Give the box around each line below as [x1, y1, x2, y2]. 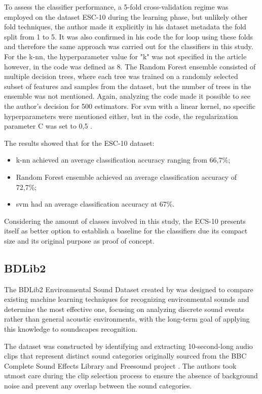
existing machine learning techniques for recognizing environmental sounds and [4, 294, 249, 304]
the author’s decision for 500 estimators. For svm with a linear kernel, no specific [4, 100, 255, 111]
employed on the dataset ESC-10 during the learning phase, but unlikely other [4, 11, 248, 22]
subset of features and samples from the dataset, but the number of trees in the [4, 81, 251, 91]
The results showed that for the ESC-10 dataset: [4, 137, 155, 148]
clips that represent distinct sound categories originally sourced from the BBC [4, 350, 247, 361]
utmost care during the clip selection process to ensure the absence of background [4, 370, 258, 381]
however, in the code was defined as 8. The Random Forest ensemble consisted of [4, 61, 256, 71]
